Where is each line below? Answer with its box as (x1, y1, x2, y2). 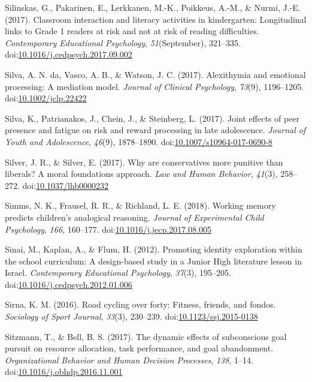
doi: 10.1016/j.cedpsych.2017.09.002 (5, 48, 132, 61)
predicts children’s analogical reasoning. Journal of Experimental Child (5, 210, 264, 223)
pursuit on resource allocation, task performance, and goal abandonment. (5, 342, 274, 354)
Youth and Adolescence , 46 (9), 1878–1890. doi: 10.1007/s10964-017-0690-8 (5, 135, 272, 148)
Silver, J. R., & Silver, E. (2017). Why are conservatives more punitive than (5, 155, 283, 168)
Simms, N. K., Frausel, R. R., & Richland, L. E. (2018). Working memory (5, 199, 276, 212)
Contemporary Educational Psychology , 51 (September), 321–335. (5, 36, 241, 49)
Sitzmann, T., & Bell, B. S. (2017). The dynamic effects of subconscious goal (5, 330, 287, 342)
